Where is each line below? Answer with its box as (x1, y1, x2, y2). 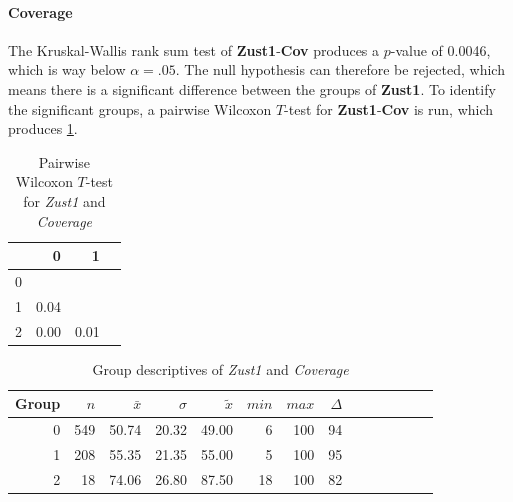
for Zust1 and (23, 190, 106, 211)
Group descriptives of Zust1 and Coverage (92, 358, 349, 379)
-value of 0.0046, (390, 39, 491, 60)
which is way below (8, 59, 126, 80)
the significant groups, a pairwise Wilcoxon (8, 98, 272, 119)
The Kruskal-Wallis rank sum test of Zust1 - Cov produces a (8, 39, 380, 60)
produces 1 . (8, 118, 78, 139)
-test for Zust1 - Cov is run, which (284, 98, 494, 119)
